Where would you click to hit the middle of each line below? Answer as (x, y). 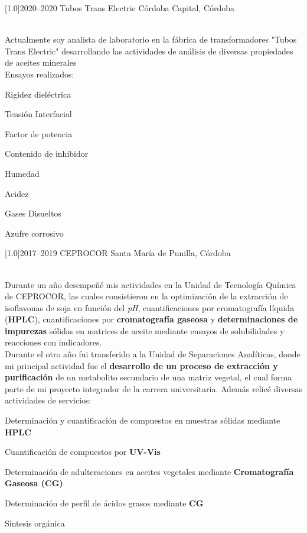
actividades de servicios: (48, 400)
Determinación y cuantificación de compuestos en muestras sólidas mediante (143, 420)
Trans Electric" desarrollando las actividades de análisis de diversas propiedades (149, 51)
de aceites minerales (41, 62)
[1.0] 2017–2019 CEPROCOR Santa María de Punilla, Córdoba (118, 253)
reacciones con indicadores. (53, 342)
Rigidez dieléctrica (38, 94)
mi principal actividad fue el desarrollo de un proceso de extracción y (141, 365)
